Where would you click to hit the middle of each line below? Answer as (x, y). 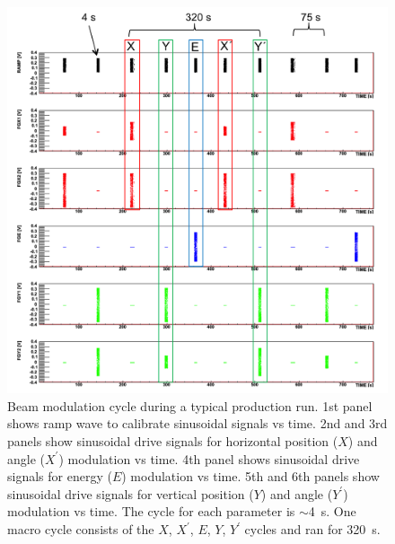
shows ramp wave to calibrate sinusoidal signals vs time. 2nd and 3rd (197, 423)
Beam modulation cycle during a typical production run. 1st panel (190, 405)
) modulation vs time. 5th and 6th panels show (250, 476)
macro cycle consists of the (81, 529)
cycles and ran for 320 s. (312, 529)
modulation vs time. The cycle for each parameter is (151, 511)
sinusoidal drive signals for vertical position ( (131, 493)
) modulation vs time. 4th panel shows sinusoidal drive (209, 458)
